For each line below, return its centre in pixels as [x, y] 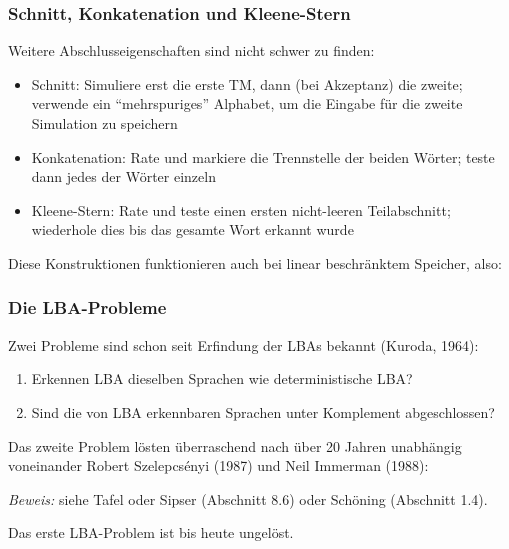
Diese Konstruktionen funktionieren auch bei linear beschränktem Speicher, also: [255, 262]
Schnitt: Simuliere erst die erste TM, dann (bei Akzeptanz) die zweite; [247, 83]
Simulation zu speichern [104, 123]
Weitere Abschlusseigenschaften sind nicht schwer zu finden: [191, 50]
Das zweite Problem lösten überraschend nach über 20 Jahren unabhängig [235, 445]
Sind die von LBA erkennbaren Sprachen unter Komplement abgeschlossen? [263, 411]
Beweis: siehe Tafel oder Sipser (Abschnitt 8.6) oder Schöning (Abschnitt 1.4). [248, 498]
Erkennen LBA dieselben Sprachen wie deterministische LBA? [222, 378]
